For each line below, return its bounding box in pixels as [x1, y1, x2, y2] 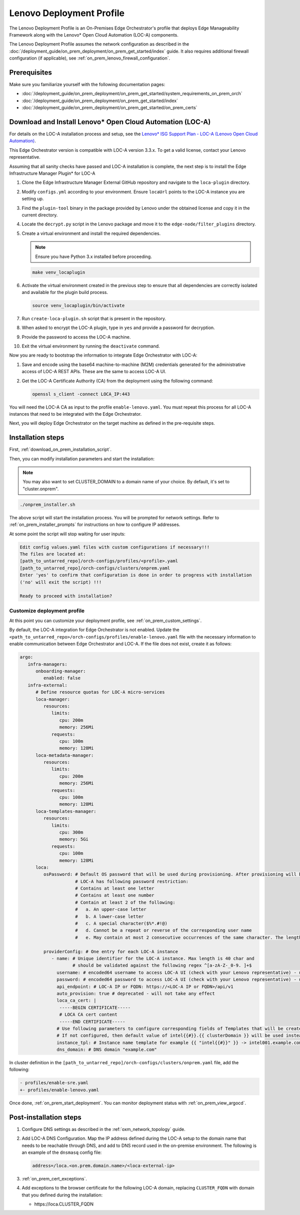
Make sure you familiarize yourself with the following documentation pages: [9, 82, 165, 88]
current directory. [21, 212, 58, 218]
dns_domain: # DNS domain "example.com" [56, 1047, 157, 1053]
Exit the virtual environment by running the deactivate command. [21, 343, 160, 349]
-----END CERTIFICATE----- [59, 1019, 125, 1024]
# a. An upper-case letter [75, 906, 147, 913]
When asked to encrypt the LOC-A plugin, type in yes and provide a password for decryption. [21, 325, 215, 331]
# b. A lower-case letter [75, 914, 144, 919]
